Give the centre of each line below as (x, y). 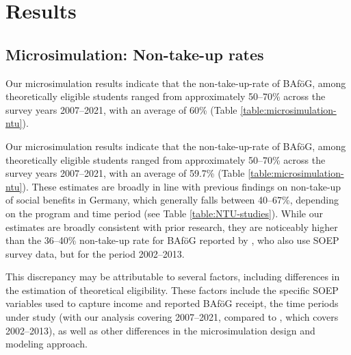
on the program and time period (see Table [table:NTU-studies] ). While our (164, 213)
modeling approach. (47, 344)
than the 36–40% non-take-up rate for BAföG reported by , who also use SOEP (172, 240)
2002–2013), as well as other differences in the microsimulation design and (160, 330)
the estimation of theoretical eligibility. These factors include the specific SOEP (172, 290)
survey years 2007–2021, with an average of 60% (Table (121, 109)
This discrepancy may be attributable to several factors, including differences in (173, 277)
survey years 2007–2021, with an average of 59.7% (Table (125, 173)
